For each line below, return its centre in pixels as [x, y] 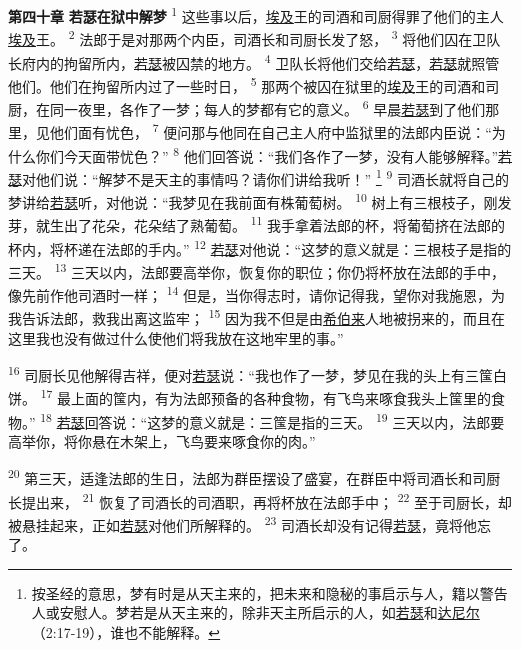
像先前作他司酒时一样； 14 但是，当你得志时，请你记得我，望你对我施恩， [250, 293]
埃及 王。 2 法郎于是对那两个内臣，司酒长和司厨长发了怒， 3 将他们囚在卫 [247, 37]
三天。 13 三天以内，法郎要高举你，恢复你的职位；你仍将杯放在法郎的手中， [257, 270]
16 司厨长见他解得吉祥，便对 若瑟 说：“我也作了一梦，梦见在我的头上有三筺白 [257, 373]
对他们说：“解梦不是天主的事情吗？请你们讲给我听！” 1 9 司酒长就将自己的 [265, 177]
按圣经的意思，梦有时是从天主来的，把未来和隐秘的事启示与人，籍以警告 [269, 592]
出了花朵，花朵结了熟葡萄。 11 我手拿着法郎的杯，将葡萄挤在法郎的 [284, 223]
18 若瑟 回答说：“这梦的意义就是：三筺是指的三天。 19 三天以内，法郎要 [272, 420]
